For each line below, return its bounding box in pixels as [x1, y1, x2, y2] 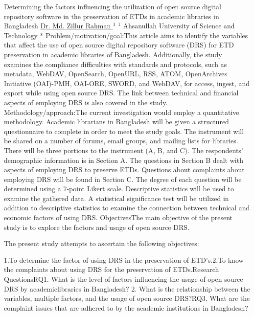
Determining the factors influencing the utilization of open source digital [4, 1, 221, 11]
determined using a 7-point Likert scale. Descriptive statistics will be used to [4, 183, 234, 194]
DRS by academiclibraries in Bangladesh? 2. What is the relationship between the [4, 283, 251, 293]
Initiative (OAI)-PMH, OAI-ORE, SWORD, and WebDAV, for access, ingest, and [4, 78, 250, 88]
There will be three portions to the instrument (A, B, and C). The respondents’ [4, 145, 243, 155]
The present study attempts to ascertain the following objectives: [4, 238, 199, 248]
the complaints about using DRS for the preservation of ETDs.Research [4, 264, 219, 274]
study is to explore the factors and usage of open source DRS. [4, 222, 189, 232]
